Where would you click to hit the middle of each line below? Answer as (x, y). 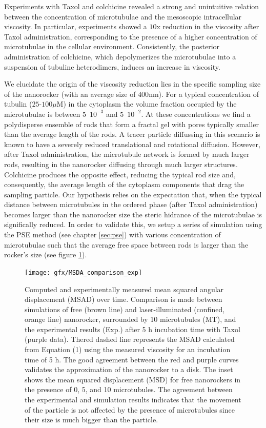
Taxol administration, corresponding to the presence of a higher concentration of (131, 36)
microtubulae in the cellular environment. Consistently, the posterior (112, 46)
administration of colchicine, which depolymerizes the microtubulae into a (120, 56)
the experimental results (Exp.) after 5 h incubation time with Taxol (132, 329)
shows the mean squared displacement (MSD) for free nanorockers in (133, 379)
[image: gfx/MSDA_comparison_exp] (84, 272)
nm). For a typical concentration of (204, 94)
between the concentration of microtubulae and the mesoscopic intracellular (123, 16)
